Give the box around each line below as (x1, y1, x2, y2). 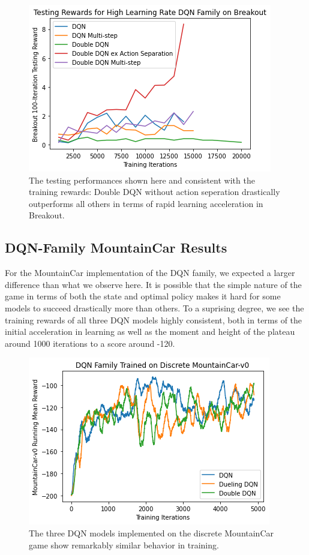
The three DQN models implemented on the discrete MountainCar (29, 526, 274, 539)
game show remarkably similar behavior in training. (29, 538, 219, 551)
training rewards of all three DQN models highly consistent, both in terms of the (5, 313, 302, 326)
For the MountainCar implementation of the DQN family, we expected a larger (5, 266, 295, 279)
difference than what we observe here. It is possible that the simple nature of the (5, 278, 302, 290)
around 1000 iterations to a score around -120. (5, 337, 175, 349)
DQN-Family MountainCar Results (5, 238, 227, 257)
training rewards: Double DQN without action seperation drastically (29, 185, 280, 198)
